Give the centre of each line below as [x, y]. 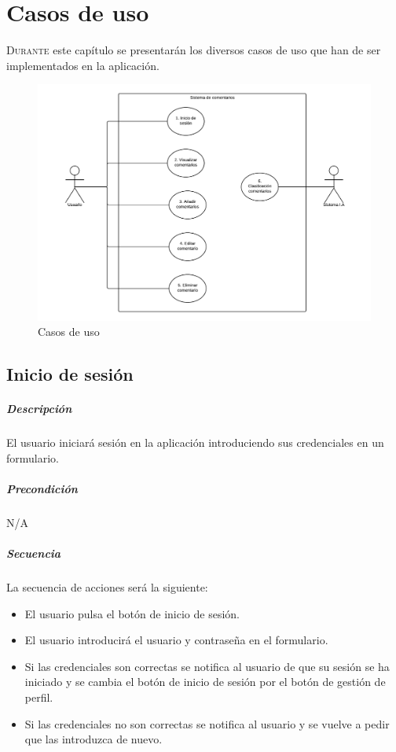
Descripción [39, 409]
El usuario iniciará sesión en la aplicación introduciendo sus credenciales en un [195, 442]
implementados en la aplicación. [83, 65]
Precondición [42, 488]
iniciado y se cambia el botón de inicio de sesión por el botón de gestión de [205, 682]
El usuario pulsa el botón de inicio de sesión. [132, 613]
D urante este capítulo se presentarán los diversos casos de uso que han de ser [194, 50]
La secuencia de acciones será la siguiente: [107, 586]
